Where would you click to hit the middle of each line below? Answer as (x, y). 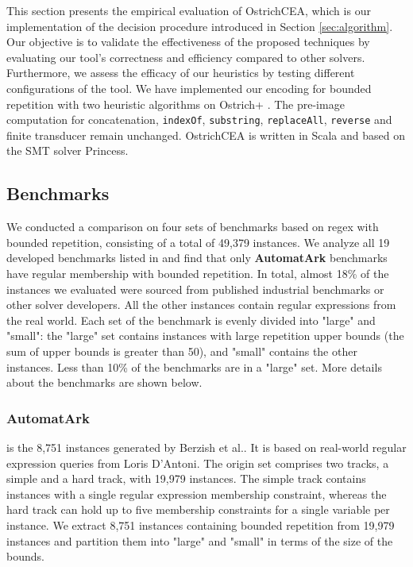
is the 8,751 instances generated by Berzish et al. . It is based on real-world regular (206, 447)
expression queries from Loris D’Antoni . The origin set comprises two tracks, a (198, 463)
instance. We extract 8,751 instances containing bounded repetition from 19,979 (201, 525)
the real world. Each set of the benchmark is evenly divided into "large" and (191, 320)
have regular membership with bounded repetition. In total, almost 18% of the (198, 273)
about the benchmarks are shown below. (104, 382)
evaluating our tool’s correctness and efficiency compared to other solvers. (186, 57)
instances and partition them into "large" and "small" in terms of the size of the (200, 540)
